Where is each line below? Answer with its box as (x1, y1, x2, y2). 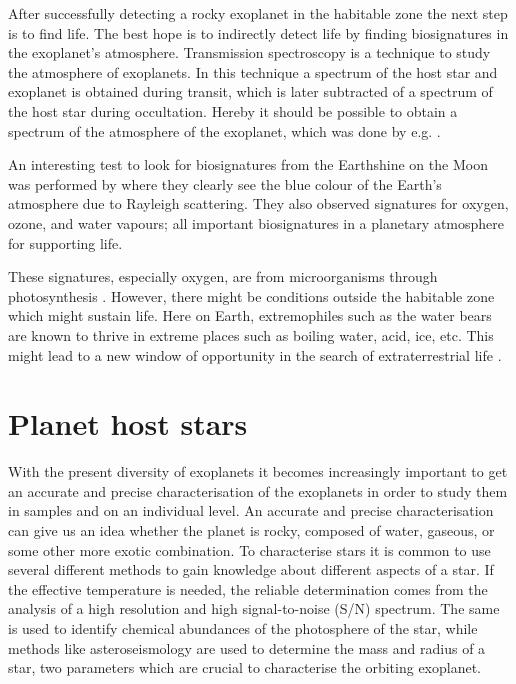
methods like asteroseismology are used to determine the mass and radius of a (8, 637, 486, 658)
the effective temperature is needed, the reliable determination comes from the (8, 578, 488, 599)
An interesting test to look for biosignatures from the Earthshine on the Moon (8, 154, 488, 175)
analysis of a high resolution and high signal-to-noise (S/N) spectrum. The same (8, 598, 500, 619)
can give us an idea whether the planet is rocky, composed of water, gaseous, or (8, 520, 495, 540)
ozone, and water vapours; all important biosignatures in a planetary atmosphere (8, 212, 505, 233)
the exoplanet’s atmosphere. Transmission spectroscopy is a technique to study (8, 42, 491, 63)
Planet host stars (8, 403, 248, 444)
